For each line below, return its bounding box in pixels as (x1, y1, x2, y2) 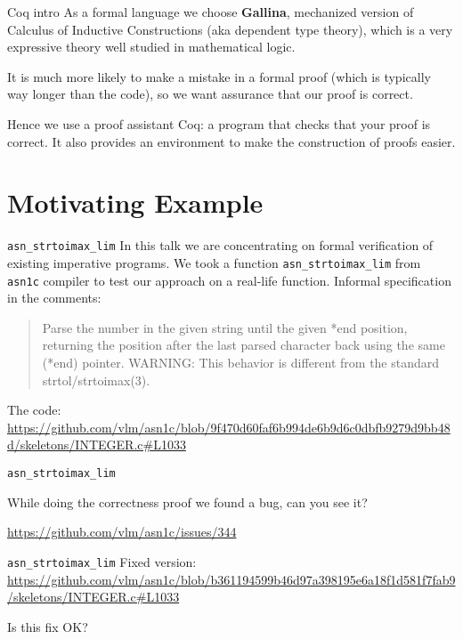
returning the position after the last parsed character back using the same (42, 336, 445, 354)
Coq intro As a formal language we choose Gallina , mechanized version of (7, 3, 414, 20)
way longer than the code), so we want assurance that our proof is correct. (7, 85, 413, 103)
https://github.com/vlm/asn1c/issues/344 (7, 522, 237, 541)
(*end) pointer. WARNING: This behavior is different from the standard (42, 353, 440, 372)
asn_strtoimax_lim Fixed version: (7, 552, 197, 570)
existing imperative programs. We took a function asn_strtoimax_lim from (7, 253, 421, 271)
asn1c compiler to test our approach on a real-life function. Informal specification (7, 271, 451, 289)
